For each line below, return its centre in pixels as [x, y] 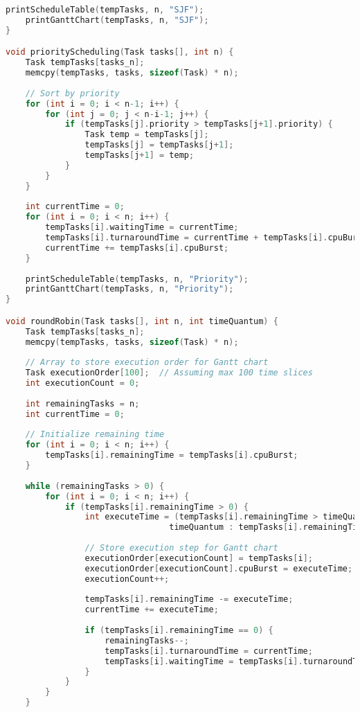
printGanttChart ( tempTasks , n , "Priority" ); [129, 289]
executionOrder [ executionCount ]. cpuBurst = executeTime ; [219, 568]
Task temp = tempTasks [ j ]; [147, 135]
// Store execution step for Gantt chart [181, 548]
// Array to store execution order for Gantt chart [147, 363]
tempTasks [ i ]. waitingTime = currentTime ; [142, 228]
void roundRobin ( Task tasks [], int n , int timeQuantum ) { [142, 321]
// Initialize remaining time [95, 435]
